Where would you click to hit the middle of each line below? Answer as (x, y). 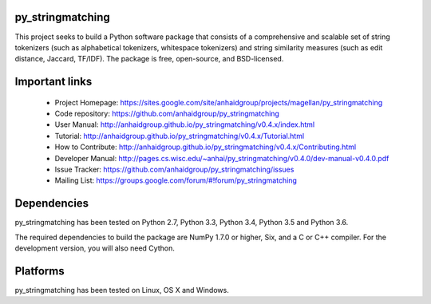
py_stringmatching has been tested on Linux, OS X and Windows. (122, 290)
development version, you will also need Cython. (95, 248)
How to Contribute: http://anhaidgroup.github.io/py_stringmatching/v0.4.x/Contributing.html (206, 147)
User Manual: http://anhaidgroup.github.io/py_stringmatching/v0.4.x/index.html (185, 124)
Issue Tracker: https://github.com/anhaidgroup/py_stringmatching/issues (174, 170)
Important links (53, 82)
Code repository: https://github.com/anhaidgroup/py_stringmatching (167, 114)
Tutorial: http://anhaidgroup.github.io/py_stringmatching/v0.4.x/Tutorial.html (180, 136)
